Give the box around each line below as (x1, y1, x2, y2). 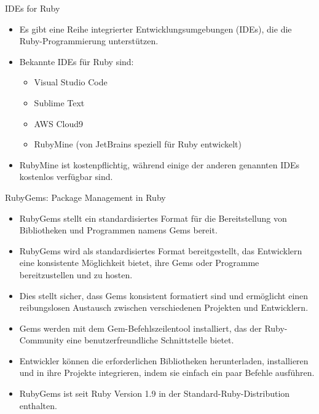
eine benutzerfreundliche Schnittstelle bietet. (66, 334, 234, 346)
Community (19, 334, 64, 346)
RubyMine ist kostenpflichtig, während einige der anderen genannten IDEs (19, 158, 299, 171)
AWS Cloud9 (34, 117, 83, 130)
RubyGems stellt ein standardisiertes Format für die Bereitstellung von (19, 211, 287, 224)
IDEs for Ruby (5, 2, 60, 14)
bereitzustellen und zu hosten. (19, 268, 133, 281)
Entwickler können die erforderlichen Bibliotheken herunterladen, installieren (19, 354, 309, 367)
